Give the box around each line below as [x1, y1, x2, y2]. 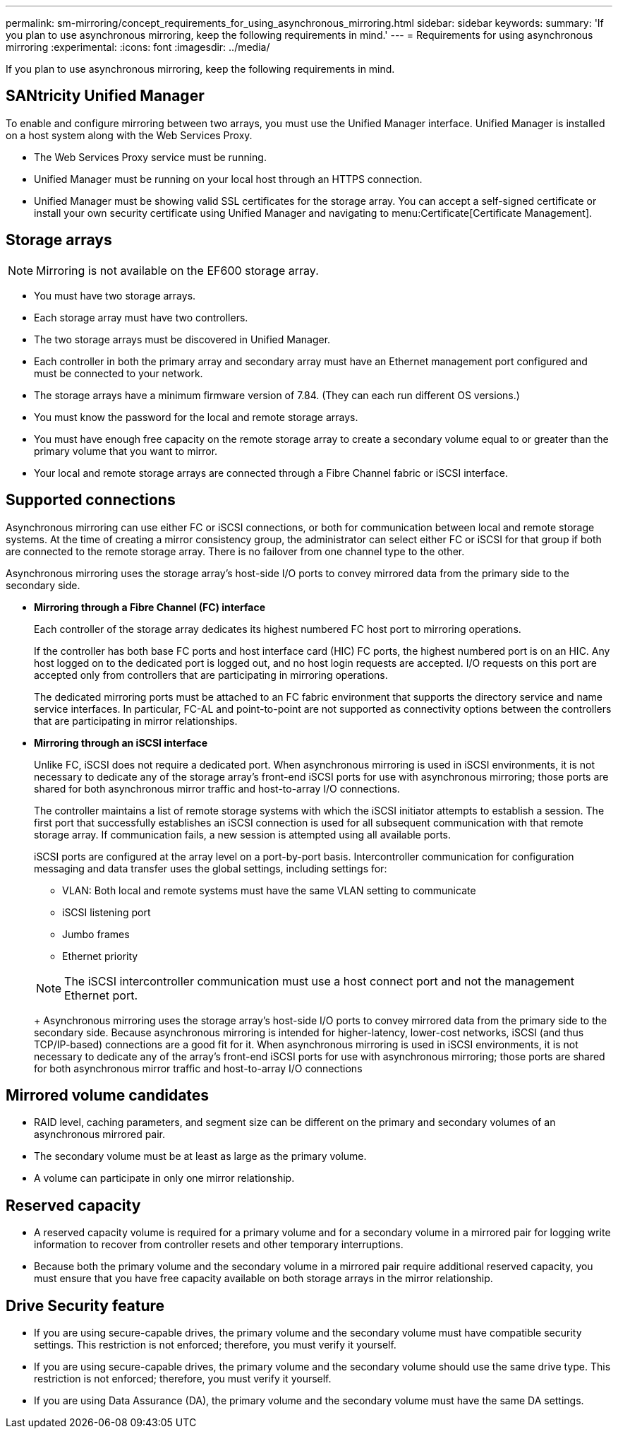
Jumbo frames [62, 928, 130, 940]
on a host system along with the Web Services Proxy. [6, 129, 253, 141]
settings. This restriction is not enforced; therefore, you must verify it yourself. [34, 1339, 396, 1351]
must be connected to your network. [34, 367, 203, 379]
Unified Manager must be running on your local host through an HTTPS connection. [34, 172, 423, 185]
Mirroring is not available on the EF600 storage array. [36, 263, 319, 278]
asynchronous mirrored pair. [34, 1128, 166, 1141]
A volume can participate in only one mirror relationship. [34, 1172, 295, 1185]
